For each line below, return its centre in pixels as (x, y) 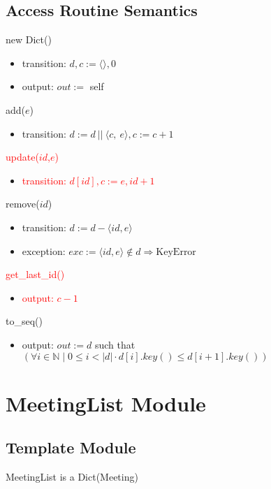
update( (22, 157)
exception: (44, 250)
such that (115, 344)
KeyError (176, 252)
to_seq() (24, 321)
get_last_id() (35, 274)
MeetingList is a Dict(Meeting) (72, 477)
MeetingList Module (106, 403)
